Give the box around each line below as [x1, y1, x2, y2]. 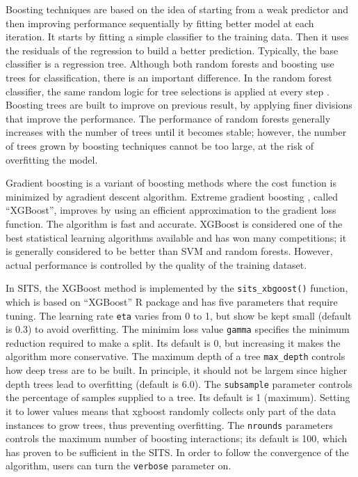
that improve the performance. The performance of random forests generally [6, 111, 331, 125]
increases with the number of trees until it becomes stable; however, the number [6, 125, 347, 139]
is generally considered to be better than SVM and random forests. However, [6, 244, 333, 258]
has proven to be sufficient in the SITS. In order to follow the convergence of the [6, 444, 349, 459]
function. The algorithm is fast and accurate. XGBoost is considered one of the [6, 216, 343, 230]
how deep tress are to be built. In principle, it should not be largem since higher [6, 363, 348, 377]
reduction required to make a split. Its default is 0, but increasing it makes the [6, 335, 341, 350]
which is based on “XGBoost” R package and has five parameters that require [6, 294, 338, 308]
